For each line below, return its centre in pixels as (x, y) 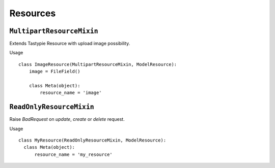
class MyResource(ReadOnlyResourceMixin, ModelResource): (92, 140)
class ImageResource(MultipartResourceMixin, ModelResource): (98, 64)
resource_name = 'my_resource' (74, 154)
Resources (33, 13)
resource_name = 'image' (71, 93)
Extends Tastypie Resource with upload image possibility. (70, 44)
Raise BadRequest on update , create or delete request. (67, 119)
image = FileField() (54, 72)
